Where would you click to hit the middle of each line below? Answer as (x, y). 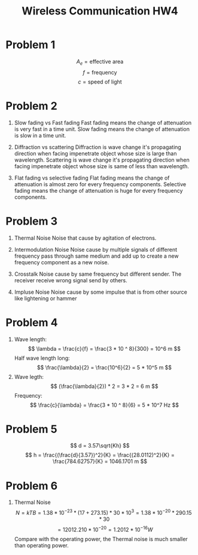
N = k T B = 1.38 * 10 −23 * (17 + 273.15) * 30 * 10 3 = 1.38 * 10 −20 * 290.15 (103, 512)
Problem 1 (31, 45)
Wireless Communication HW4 (100, 11)
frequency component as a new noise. (62, 262)
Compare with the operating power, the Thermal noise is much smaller (101, 539)
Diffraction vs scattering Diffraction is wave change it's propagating (98, 147)
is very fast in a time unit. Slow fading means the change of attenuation (102, 129)
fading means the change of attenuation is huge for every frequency (98, 190)
